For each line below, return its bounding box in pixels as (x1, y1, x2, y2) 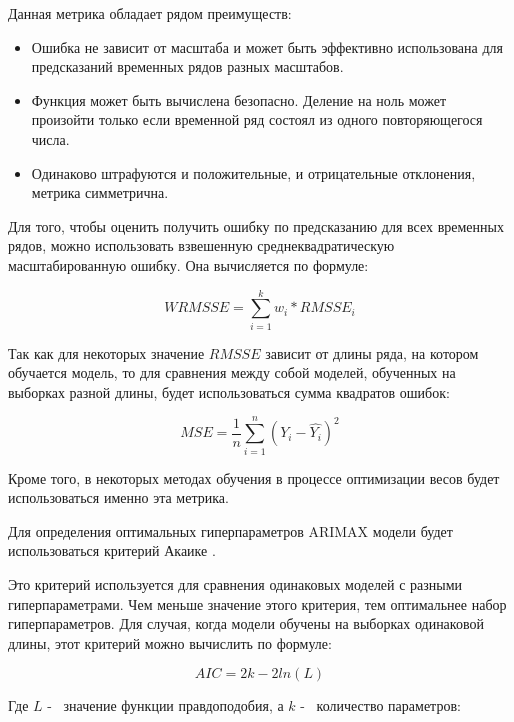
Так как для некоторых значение (8, 342, 205, 363)
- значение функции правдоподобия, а (47, 695, 284, 716)
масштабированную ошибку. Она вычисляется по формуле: (8, 254, 369, 275)
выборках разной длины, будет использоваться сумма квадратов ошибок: (8, 381, 450, 402)
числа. (31, 128, 70, 149)
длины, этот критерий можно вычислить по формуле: (8, 632, 332, 653)
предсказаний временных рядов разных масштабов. (31, 56, 344, 77)
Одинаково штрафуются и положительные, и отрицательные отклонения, (31, 162, 476, 183)
